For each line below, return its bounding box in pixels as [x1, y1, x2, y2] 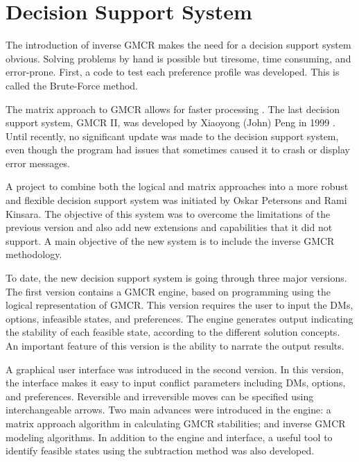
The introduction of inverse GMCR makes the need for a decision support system [6, 37, 351, 52]
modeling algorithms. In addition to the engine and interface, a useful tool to [6, 429, 333, 444]
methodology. [6, 247, 62, 262]
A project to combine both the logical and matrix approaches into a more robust [6, 179, 349, 194]
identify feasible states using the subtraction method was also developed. [6, 443, 315, 458]
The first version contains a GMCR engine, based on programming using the [6, 284, 331, 298]
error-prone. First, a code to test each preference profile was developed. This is [6, 65, 340, 79]
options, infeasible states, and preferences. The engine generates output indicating [6, 311, 353, 325]
